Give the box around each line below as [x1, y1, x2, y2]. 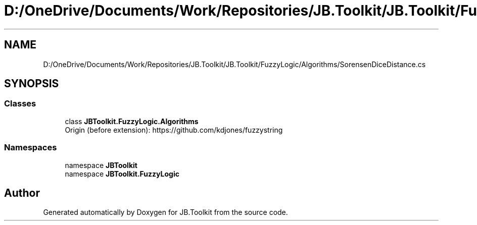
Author [4, 186, 40, 199]
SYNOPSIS [4, 77, 59, 90]
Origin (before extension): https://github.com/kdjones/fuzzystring [65, 125, 283, 134]
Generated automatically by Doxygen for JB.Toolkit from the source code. [43, 208, 288, 217]
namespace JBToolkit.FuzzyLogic [65, 169, 179, 178]
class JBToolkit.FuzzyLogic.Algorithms [65, 117, 199, 126]
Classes [4, 98, 36, 109]
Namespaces [4, 142, 57, 153]
